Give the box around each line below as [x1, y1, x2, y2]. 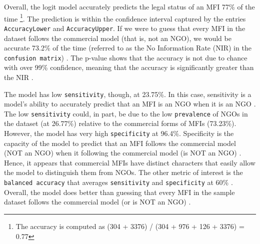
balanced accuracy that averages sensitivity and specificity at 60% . [4, 177, 233, 187]
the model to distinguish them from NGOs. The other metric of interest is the [4, 167, 243, 177]
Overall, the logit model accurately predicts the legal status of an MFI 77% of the [4, 1, 255, 11]
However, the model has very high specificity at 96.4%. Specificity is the [4, 128, 234, 138]
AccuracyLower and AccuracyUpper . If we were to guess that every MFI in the [4, 22, 245, 33]
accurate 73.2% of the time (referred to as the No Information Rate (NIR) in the [4, 42, 251, 53]
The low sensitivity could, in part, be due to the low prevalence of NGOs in [4, 108, 248, 118]
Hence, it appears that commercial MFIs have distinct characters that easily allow [4, 157, 255, 167]
